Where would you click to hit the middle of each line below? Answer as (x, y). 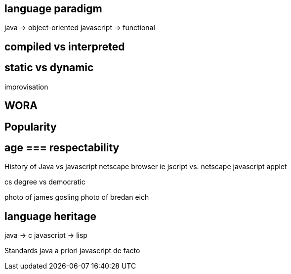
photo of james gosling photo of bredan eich (77, 197)
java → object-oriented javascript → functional (80, 28)
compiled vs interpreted (65, 46)
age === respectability (62, 147)
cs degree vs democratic (45, 182)
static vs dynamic (49, 68)
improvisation (26, 87)
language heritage (50, 216)
